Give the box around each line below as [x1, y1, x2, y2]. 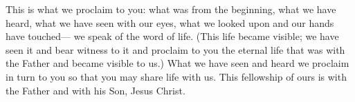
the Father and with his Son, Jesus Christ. [6, 83, 185, 97]
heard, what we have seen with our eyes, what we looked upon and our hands [6, 15, 334, 30]
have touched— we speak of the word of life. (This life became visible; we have [6, 29, 339, 43]
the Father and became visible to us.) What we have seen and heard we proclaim [6, 56, 349, 70]
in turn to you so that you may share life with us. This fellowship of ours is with [6, 69, 347, 83]
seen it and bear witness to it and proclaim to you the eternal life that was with [6, 42, 345, 57]
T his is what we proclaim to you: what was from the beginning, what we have [6, 2, 336, 16]
